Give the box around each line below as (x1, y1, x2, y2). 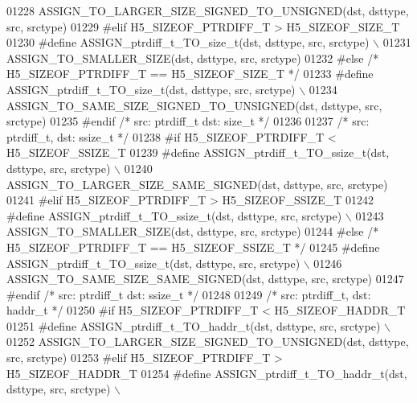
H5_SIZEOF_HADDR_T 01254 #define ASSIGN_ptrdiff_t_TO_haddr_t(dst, (6, 364, 407, 381)
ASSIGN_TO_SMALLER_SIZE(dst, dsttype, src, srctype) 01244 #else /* (6, 223, 379, 240)
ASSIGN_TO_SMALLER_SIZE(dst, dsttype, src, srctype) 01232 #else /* (6, 49, 379, 66)
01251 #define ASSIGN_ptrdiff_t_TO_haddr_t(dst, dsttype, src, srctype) (6, 317, 381, 334)
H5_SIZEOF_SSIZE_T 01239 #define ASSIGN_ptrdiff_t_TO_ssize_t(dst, (6, 144, 390, 161)
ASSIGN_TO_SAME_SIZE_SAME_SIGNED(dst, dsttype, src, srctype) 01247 (6, 270, 404, 287)
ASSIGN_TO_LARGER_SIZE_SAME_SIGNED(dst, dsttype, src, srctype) (6, 175, 388, 192)
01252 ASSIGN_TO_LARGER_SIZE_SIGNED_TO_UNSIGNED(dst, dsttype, (6, 333, 409, 350)
